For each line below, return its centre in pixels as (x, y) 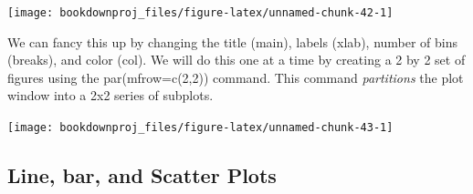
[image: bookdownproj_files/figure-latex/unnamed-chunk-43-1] (200, 128)
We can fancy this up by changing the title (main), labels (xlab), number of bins (233, 41)
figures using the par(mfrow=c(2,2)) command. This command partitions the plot (236, 77)
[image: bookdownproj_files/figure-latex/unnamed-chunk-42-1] (200, 13)
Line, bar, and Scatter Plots (142, 175)
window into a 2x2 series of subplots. (110, 95)
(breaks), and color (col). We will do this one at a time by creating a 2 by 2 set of (236, 60)
